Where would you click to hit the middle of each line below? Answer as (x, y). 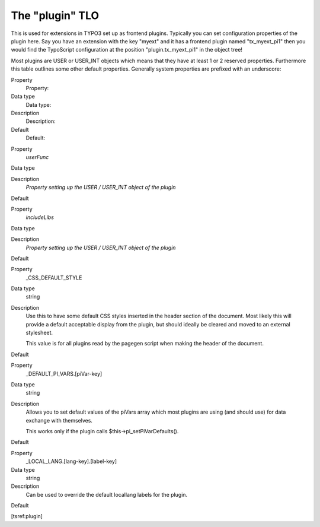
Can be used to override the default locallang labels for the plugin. (107, 494)
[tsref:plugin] (27, 516)
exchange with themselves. (59, 420)
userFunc (37, 157)
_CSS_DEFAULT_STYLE (54, 277)
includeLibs (40, 217)
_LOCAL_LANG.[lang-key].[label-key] (71, 461)
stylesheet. (39, 333)
